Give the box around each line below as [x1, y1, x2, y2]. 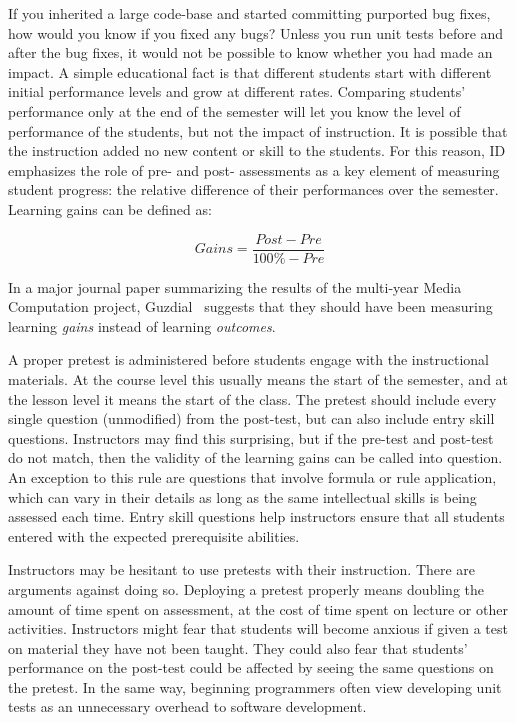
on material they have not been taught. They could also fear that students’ [8, 637, 468, 658]
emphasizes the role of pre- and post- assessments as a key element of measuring [8, 159, 500, 180]
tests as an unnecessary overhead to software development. [8, 696, 367, 717]
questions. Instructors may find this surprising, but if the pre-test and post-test [8, 427, 494, 448]
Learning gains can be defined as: [8, 198, 212, 219]
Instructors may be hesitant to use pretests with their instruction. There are [8, 559, 476, 580]
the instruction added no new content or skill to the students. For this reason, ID [8, 140, 506, 161]
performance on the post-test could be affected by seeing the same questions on [8, 657, 494, 678]
